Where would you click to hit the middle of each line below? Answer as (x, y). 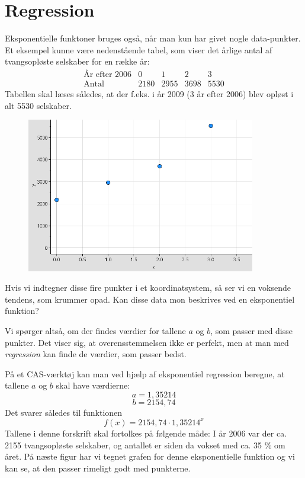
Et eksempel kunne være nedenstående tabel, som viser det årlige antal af (139, 49)
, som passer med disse (251, 330)
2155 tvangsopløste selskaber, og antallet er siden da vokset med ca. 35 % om (145, 445)
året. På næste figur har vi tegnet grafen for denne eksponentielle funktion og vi (150, 456)
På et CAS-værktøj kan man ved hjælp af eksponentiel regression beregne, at (145, 373)
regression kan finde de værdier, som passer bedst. (96, 354)
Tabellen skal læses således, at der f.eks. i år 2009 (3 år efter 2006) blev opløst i (149, 93)
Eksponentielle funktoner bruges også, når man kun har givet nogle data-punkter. (153, 38)
